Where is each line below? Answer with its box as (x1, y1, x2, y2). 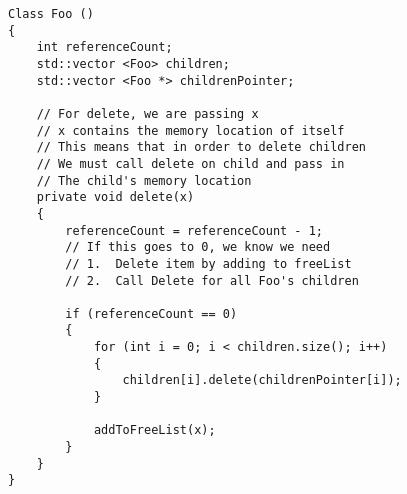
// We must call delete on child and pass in (36, 156, 345, 171)
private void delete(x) (36, 190, 195, 205)
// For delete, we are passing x (36, 106, 259, 121)
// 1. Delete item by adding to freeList (65, 256, 352, 271)
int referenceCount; (36, 40, 173, 55)
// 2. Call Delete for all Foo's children (65, 273, 359, 288)
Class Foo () (8, 7, 94, 21)
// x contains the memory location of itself (36, 123, 345, 138)
